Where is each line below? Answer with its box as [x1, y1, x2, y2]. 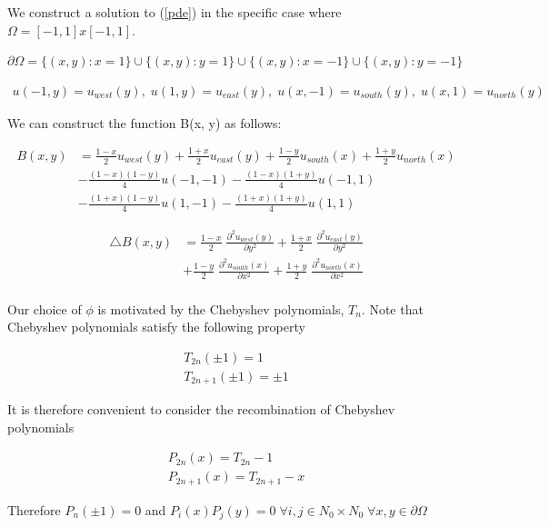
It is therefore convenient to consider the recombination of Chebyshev [7, 400, 395, 419]
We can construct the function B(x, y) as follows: [7, 113, 282, 132]
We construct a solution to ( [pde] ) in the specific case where [7, 3, 342, 21]
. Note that [361, 299, 424, 318]
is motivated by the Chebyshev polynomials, [97, 299, 344, 318]
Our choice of [7, 299, 82, 318]
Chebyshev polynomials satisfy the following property [7, 317, 305, 336]
